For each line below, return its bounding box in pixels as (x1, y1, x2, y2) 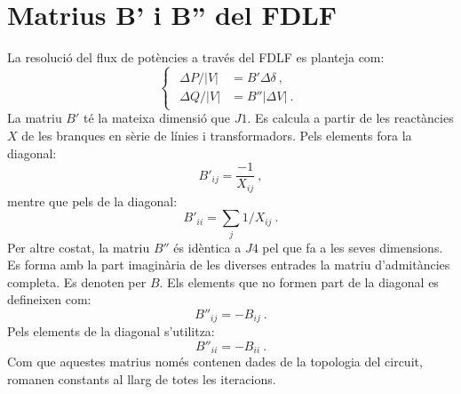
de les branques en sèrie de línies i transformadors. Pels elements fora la (21, 125, 412, 144)
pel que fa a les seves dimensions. (262, 237, 443, 256)
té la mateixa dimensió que (83, 109, 230, 127)
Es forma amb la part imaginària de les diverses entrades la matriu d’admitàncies (7, 255, 450, 274)
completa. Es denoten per (7, 272, 147, 291)
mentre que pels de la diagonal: (7, 191, 178, 210)
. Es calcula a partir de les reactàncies (247, 109, 454, 127)
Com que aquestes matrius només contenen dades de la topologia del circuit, (7, 352, 423, 371)
